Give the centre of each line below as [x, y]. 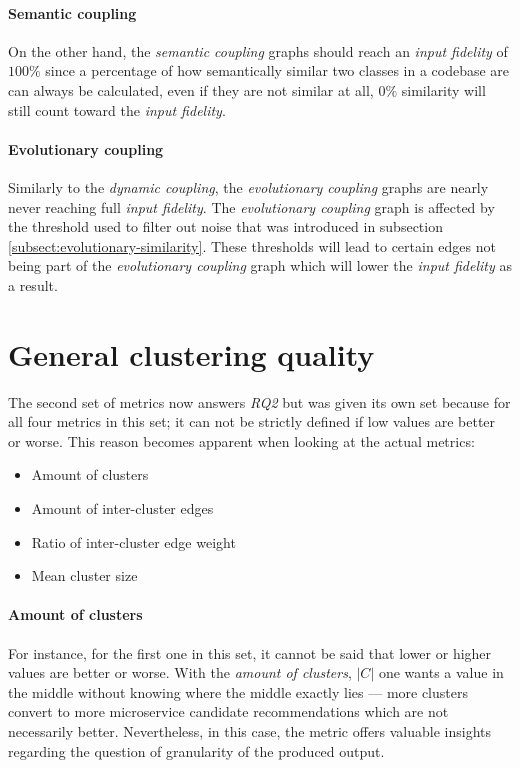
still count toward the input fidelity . [117, 109]
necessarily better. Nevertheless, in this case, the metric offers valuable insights [250, 730]
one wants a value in [441, 672]
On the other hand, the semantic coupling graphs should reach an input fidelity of [258, 50]
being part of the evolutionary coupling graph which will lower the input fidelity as [260, 265]
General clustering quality [191, 353]
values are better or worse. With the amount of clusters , [180, 672]
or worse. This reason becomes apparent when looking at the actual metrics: [241, 440]
